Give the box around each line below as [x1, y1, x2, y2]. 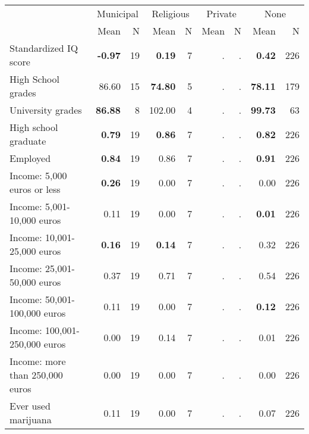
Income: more [10, 354, 66, 368]
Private [206, 7, 237, 20]
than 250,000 [10, 368, 63, 382]
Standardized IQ [10, 41, 78, 55]
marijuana [10, 413, 52, 426]
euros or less [10, 182, 61, 196]
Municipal [97, 7, 138, 20]
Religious [152, 7, 190, 20]
